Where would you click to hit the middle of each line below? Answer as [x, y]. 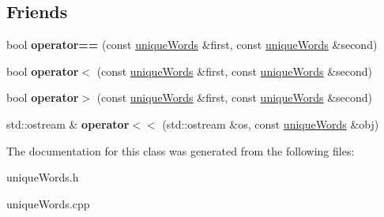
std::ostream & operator [68, 123]
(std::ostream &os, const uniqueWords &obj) [271, 123]
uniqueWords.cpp [48, 203]
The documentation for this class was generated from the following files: [181, 150]
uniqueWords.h [43, 177]
